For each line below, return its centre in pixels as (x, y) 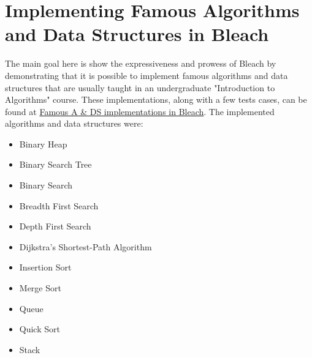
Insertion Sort (45, 267)
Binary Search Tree (55, 164)
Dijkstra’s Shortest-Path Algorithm (86, 246)
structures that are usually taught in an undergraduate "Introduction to (140, 87)
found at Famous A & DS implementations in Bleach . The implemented (140, 111)
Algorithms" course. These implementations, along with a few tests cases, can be (156, 99)
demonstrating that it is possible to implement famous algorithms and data (146, 75)
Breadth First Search (59, 205)
